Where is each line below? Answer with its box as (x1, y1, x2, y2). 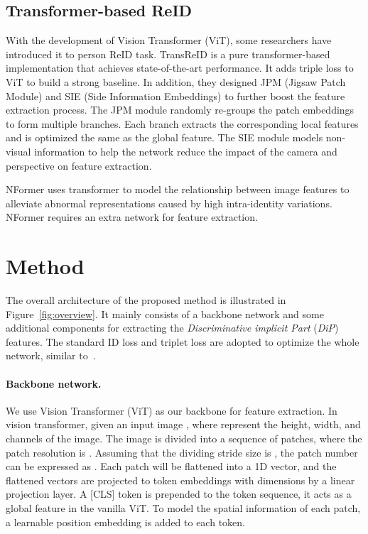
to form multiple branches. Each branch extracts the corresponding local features (6, 116, 359, 131)
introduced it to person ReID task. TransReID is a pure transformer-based (6, 46, 330, 61)
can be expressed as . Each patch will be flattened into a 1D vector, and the (6, 459, 337, 474)
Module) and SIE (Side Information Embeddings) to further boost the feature (6, 88, 345, 103)
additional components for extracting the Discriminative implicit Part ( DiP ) (6, 320, 339, 335)
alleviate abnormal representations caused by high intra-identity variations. (6, 195, 332, 210)
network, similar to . (6, 348, 96, 363)
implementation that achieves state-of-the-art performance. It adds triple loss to (6, 60, 354, 75)
